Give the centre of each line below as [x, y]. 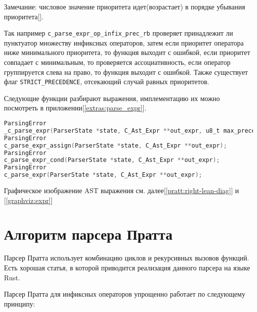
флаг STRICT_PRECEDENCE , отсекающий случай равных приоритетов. [107, 81]
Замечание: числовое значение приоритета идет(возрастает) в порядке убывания [125, 6]
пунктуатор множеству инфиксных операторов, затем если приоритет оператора [124, 42]
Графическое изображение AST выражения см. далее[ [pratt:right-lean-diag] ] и [122, 190]
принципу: [20, 303]
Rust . [12, 277]
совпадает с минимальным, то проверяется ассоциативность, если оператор [117, 62]
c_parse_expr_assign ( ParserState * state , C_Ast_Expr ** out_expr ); [116, 145]
